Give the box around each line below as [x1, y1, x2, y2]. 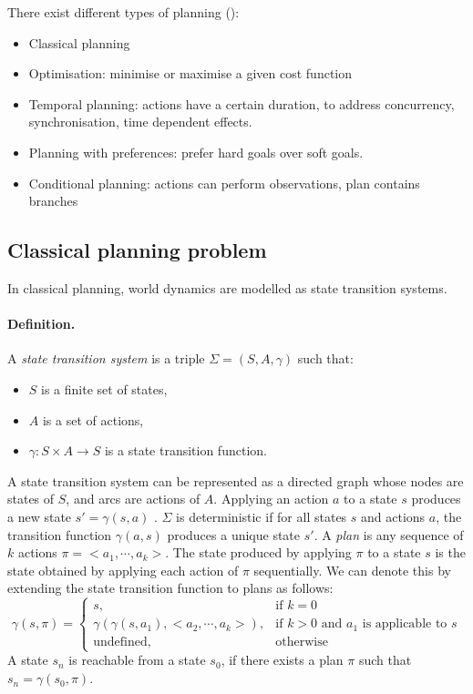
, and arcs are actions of [66, 489, 201, 508]
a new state [7, 506, 72, 526]
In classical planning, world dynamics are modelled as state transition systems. [7, 278, 447, 297]
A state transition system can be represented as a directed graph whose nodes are [7, 471, 464, 490]
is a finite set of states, [41, 379, 168, 398]
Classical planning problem [7, 236, 267, 264]
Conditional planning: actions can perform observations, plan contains [28, 173, 420, 192]
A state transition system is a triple [7, 349, 205, 368]
